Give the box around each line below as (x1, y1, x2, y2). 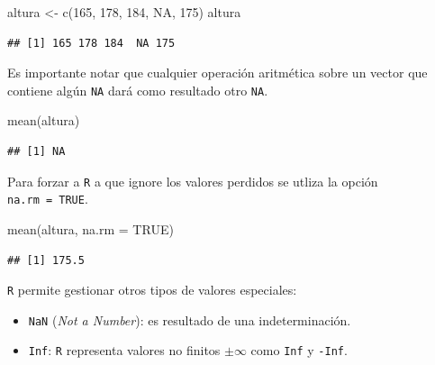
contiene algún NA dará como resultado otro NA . (7, 80, 268, 99)
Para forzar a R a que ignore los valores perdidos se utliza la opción (7, 171, 378, 190)
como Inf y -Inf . (250, 341, 348, 360)
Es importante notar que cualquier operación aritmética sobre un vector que (7, 63, 428, 82)
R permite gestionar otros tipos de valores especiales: (7, 280, 297, 299)
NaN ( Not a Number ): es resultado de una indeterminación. (28, 310, 351, 329)
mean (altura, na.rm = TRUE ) (7, 219, 174, 238)
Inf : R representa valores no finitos (28, 341, 221, 360)
